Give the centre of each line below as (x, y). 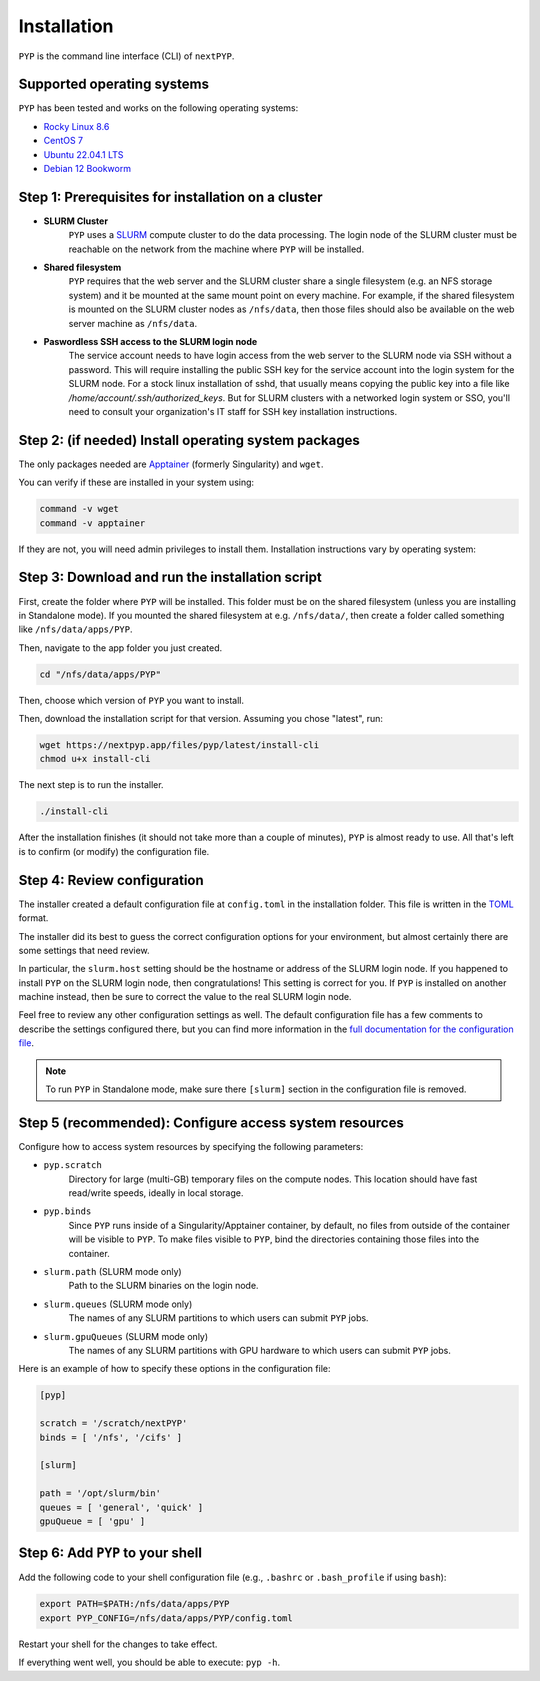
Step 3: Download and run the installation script (170, 577)
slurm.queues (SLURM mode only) (118, 1304)
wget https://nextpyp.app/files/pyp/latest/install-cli (179, 745)
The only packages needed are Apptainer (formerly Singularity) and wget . (171, 464)
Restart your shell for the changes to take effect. (118, 1644)
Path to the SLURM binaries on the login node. (163, 1286)
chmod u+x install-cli (95, 759)
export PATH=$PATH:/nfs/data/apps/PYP (134, 1604)
